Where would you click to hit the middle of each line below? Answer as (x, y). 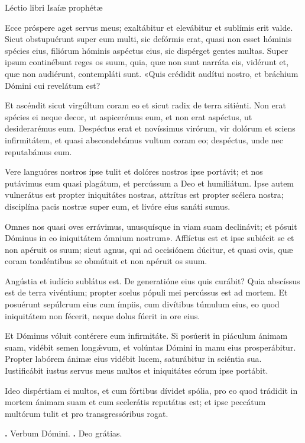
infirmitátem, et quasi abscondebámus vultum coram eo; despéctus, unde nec (144, 139)
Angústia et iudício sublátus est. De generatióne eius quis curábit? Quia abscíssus (152, 280)
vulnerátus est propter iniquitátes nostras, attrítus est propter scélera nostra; (144, 195)
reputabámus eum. (38, 151)
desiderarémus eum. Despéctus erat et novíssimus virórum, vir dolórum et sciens (150, 128)
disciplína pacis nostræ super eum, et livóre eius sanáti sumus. (118, 206)
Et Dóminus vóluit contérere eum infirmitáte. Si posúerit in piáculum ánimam (146, 336)
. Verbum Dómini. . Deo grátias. (64, 433)
